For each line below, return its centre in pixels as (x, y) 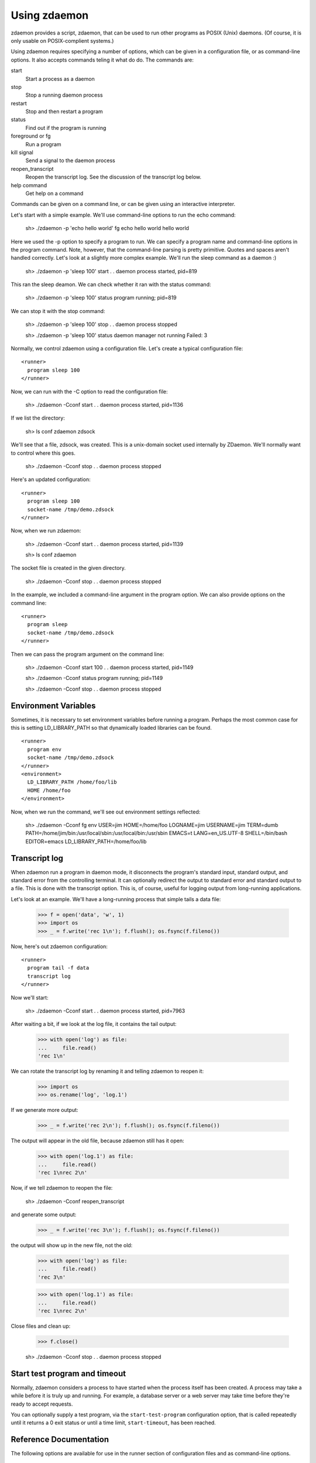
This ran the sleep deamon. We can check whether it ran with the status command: (111, 284)
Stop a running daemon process (64, 95)
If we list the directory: (38, 418)
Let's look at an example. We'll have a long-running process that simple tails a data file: (116, 899)
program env (44, 749)
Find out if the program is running (66, 128)
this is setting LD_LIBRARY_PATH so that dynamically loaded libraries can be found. (111, 728)
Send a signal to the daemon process (70, 160)
